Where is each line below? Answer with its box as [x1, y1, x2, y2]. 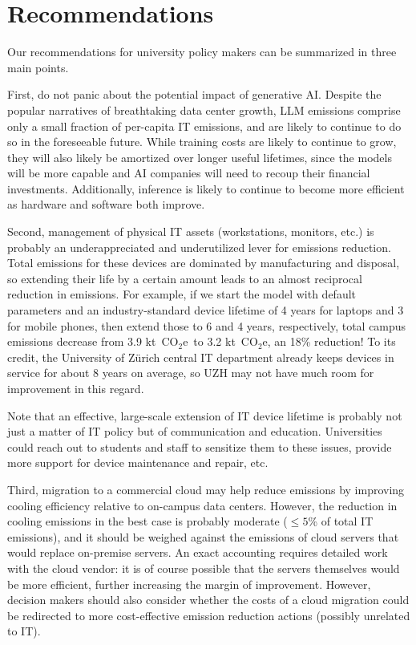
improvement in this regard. [7, 380, 144, 396]
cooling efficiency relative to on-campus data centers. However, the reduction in [7, 497, 398, 513]
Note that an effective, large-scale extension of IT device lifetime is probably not [7, 407, 402, 424]
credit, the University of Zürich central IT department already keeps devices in [7, 348, 394, 365]
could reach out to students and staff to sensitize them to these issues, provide [7, 438, 392, 455]
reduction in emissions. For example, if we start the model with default [7, 286, 357, 302]
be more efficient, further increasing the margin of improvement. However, [7, 575, 371, 592]
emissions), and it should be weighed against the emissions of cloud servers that [7, 528, 399, 545]
